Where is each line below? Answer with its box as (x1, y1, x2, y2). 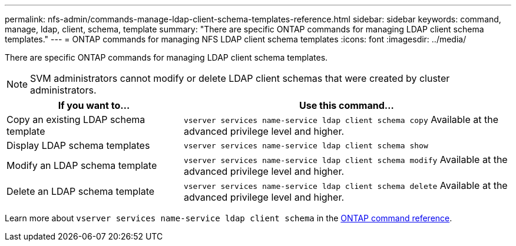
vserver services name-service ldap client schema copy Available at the (183, 114, 499, 125)
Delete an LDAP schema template (6, 185, 155, 197)
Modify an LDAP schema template (6, 159, 157, 171)
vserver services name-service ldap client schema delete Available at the (183, 179, 508, 191)
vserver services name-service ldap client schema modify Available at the (183, 154, 508, 165)
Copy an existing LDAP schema (6, 114, 145, 125)
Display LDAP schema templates (6, 139, 150, 151)
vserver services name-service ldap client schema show (183, 141, 428, 150)
